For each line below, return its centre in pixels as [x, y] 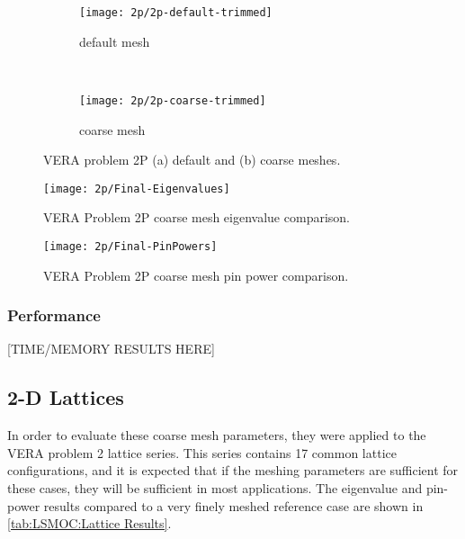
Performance [54, 315]
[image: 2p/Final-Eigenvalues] [137, 189]
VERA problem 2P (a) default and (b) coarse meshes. [192, 160]
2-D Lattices [66, 397]
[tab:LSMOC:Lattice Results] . [89, 523]
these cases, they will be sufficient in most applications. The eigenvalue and [215, 487]
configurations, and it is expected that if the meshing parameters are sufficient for [233, 470]
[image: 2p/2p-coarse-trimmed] [173, 100]
